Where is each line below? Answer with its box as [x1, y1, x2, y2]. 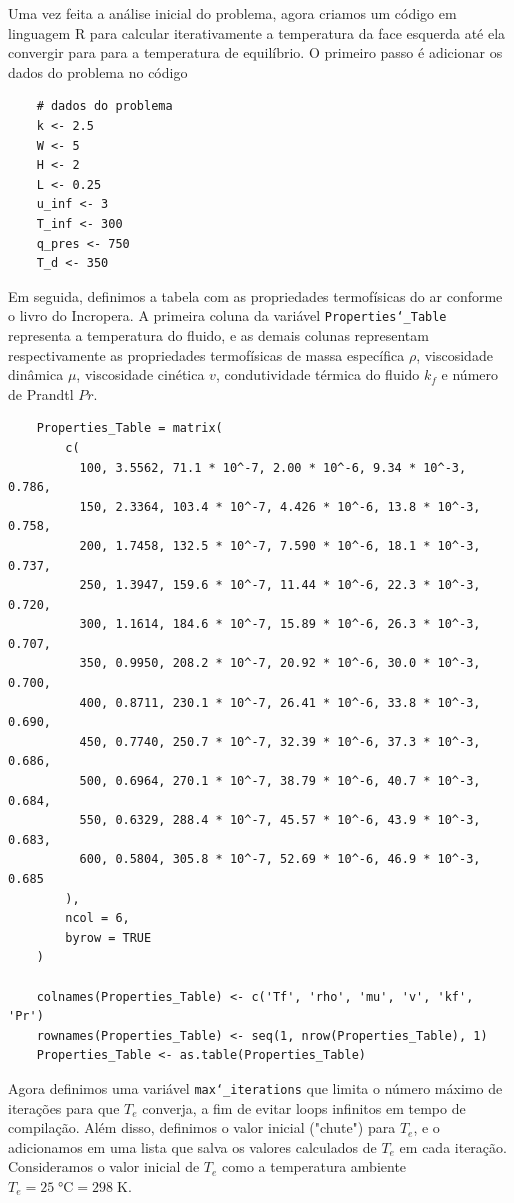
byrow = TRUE [65, 930, 152, 945]
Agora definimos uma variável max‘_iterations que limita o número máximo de [8, 1077, 503, 1098]
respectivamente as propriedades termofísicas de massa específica [8, 344, 405, 365]
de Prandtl [8, 383, 74, 404]
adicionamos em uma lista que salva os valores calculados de [8, 1136, 377, 1157]
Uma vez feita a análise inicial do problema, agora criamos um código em [8, 3, 457, 23]
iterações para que [8, 1097, 120, 1118]
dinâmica [8, 364, 64, 385]
